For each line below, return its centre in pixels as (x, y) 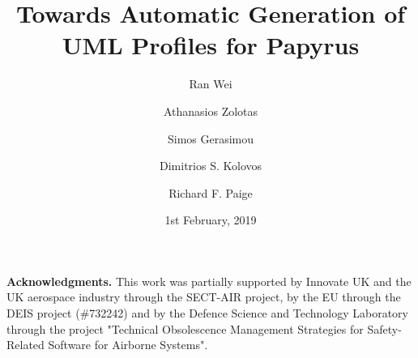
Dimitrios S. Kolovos (211, 166)
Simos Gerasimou (211, 138)
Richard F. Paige (211, 192)
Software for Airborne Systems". (128, 345)
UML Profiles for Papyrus (211, 45)
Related (26, 345)
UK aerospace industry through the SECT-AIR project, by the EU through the (204, 297)
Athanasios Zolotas (211, 111)
